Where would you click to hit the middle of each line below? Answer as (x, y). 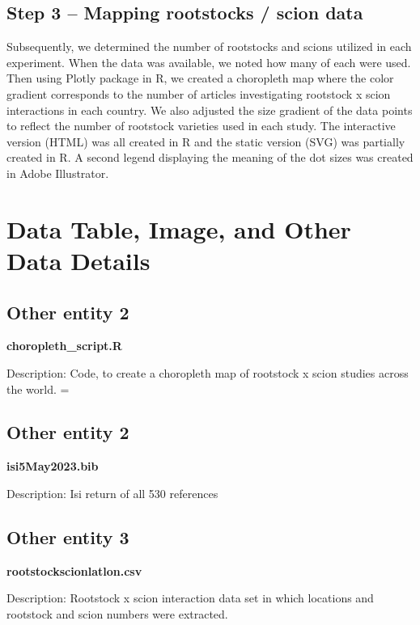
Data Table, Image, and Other (179, 228)
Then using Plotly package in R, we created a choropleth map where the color (200, 78)
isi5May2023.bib (53, 466)
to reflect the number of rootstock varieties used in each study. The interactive (201, 126)
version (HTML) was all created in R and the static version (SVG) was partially (206, 141)
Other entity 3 (68, 536)
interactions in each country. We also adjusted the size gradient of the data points (210, 110)
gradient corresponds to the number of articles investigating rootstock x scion (199, 93)
